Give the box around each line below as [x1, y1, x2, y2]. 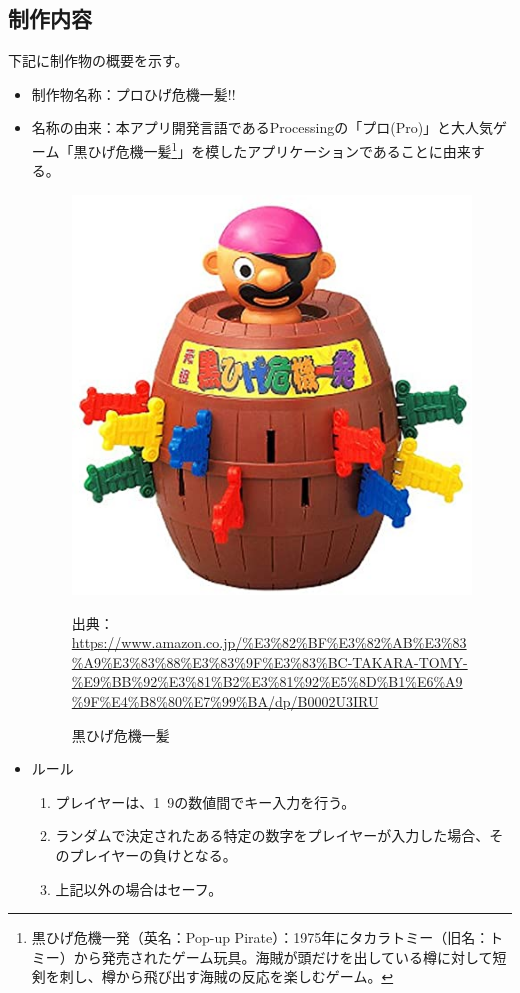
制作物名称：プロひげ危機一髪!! [31, 83, 236, 104]
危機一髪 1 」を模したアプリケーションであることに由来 [115, 137, 471, 161]
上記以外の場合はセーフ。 [55, 878, 223, 899]
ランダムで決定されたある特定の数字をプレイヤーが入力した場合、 [55, 825, 490, 846]
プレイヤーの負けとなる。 [69, 844, 237, 865]
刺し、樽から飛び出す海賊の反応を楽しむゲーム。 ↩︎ [59, 966, 394, 987]
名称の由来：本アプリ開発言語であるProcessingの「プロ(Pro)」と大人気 [31, 117, 494, 138]
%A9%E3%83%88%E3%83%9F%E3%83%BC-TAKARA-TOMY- [71, 651, 468, 672]
